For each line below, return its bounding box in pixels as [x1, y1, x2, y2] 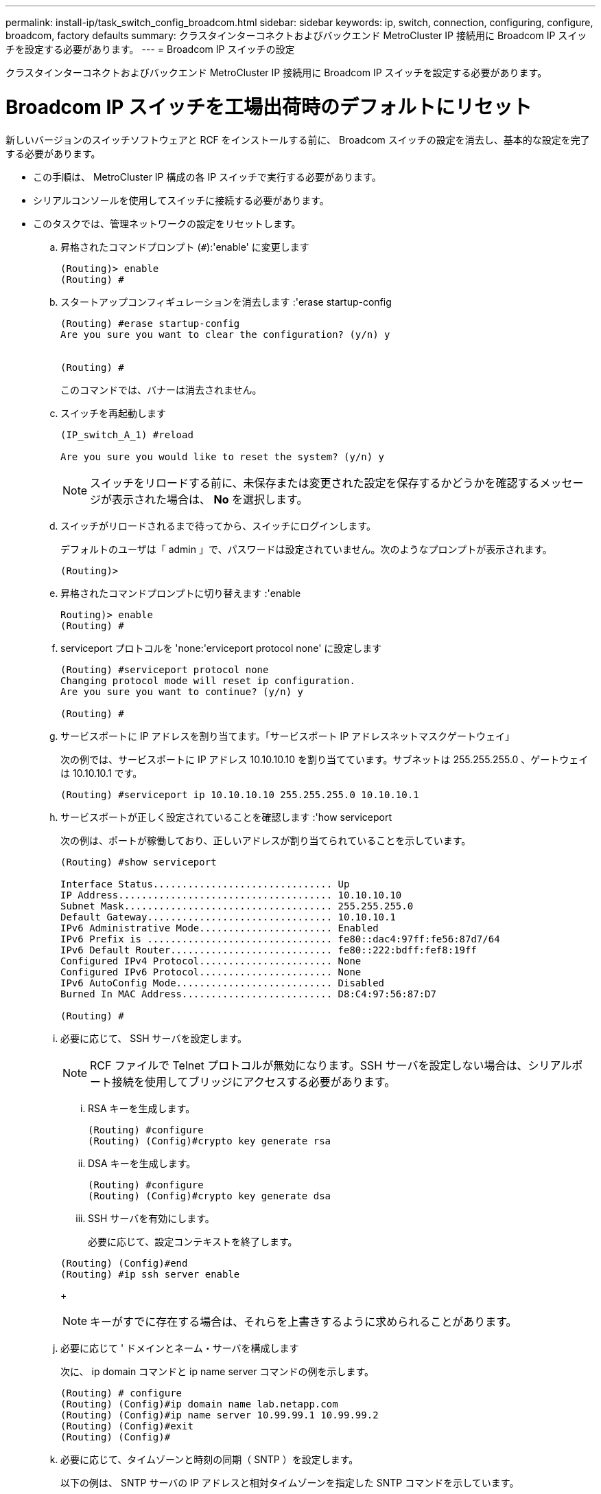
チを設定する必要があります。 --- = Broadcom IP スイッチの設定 [5, 43, 295, 55]
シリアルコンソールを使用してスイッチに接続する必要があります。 [33, 194, 329, 206]
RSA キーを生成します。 [88, 1102, 196, 1114]
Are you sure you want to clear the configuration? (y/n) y [60, 328, 390, 340]
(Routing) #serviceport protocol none [60, 664, 269, 675]
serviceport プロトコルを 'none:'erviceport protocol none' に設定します [60, 642, 382, 654]
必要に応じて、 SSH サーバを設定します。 [60, 1032, 248, 1044]
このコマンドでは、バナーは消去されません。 [60, 383, 262, 396]
